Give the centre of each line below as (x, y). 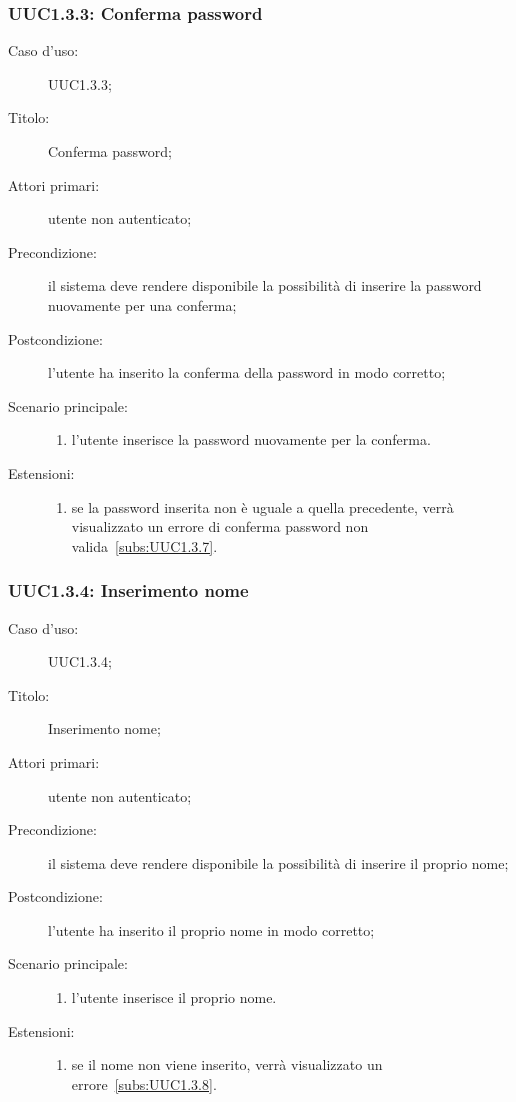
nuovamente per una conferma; (142, 304)
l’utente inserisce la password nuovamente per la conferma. (251, 439)
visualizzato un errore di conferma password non (220, 526)
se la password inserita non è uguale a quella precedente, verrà (262, 506)
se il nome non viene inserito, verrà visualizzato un (227, 1064)
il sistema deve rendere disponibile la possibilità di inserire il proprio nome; (278, 862)
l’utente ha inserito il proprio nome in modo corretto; (211, 929)
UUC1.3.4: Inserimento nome (128, 590)
